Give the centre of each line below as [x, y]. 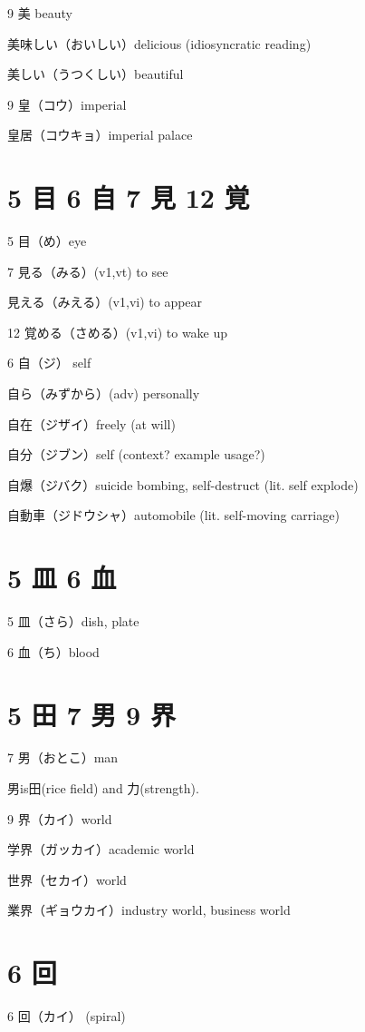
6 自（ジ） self [49, 363]
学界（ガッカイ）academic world [101, 849]
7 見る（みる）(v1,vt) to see [88, 271]
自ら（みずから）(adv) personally [104, 393]
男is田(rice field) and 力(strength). [103, 788]
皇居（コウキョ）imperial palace [100, 135]
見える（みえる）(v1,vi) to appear [105, 302]
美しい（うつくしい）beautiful [96, 74]
